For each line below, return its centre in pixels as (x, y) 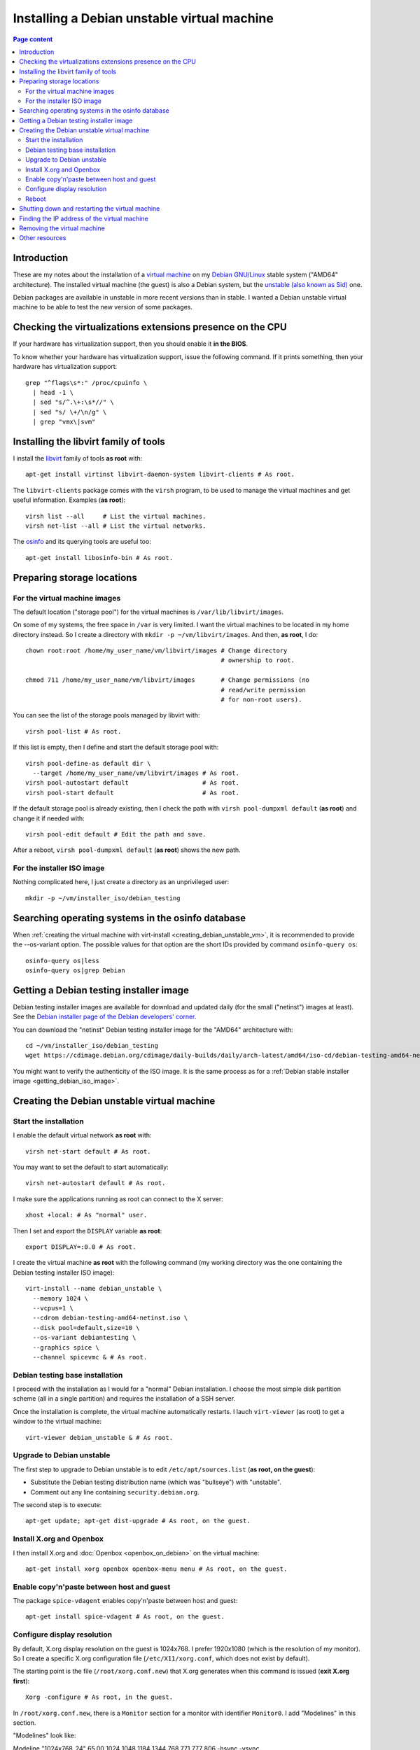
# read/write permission (263, 690)
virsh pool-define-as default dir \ (88, 763)
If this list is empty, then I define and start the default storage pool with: (116, 747)
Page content (33, 39)
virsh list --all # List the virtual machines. (116, 516)
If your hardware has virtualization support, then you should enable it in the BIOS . (131, 344)
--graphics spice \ (66, 1347)
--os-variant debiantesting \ (84, 1338)
